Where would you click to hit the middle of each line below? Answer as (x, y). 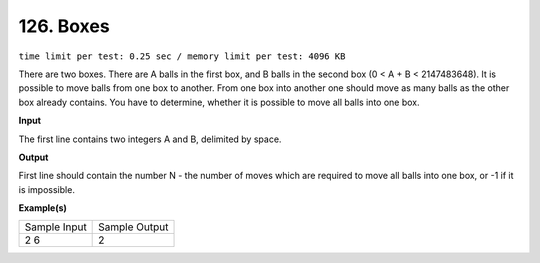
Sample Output (133, 227)
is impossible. (46, 189)
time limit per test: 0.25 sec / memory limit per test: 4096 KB (182, 56)
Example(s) (42, 208)
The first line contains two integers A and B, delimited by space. (150, 139)
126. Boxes (64, 26)
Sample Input (55, 227)
